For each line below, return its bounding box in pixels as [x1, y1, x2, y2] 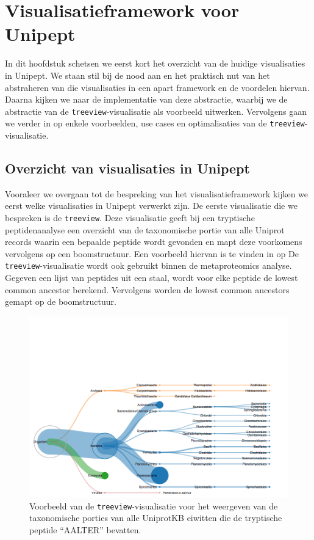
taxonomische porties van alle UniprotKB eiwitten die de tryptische [29, 511, 282, 524]
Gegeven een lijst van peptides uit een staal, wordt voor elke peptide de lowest [5, 271, 298, 284]
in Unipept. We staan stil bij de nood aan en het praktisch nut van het [5, 68, 270, 81]
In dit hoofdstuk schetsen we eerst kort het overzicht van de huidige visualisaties [5, 57, 305, 70]
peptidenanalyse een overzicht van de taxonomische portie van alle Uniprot [5, 223, 285, 236]
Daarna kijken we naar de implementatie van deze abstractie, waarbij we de [5, 93, 288, 106]
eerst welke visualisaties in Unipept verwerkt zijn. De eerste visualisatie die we [5, 199, 298, 212]
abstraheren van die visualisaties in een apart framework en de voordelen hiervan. [5, 81, 310, 93]
